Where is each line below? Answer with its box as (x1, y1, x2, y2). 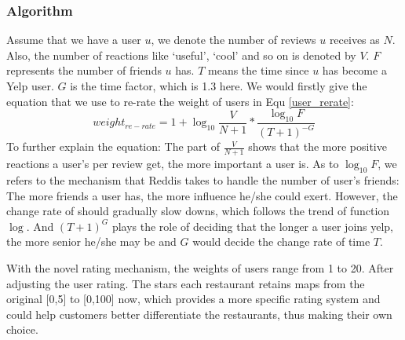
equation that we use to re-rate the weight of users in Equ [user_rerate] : (6, 93, 354, 109)
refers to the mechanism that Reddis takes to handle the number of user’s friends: (6, 171, 400, 188)
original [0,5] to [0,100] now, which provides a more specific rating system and (6, 291, 381, 307)
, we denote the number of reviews (151, 31, 316, 48)
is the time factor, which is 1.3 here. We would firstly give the (70, 78, 367, 93)
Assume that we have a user (6, 31, 141, 48)
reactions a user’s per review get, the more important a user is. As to (6, 155, 339, 172)
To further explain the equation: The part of (6, 138, 220, 155)
